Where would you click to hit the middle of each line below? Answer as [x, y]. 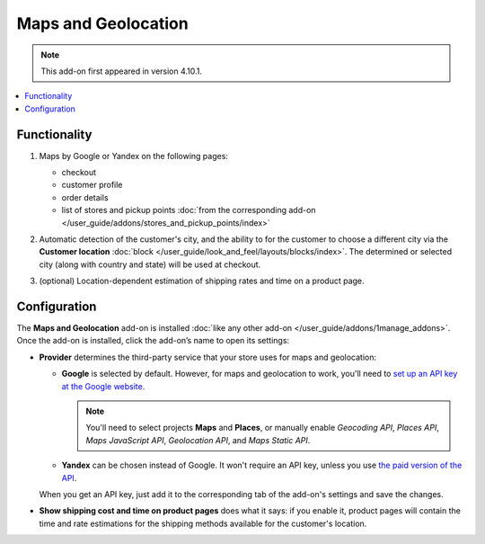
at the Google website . [103, 386]
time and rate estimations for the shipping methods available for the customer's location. [203, 523]
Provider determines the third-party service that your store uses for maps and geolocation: [208, 357]
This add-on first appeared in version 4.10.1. [121, 71]
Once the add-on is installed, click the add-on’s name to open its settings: [153, 341]
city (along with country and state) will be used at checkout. [150, 264]
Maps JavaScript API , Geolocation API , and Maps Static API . [198, 440]
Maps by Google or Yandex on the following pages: [134, 156]
